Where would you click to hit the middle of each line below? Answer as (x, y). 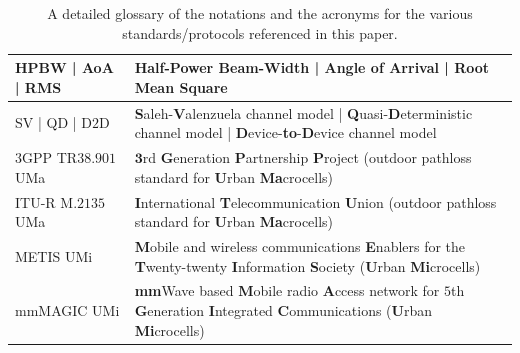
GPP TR (50, 157)
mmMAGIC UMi (67, 309)
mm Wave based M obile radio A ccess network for (287, 290)
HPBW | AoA (64, 67)
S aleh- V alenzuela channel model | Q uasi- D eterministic (303, 112)
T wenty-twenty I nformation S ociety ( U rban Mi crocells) (307, 265)
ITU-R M (44, 201)
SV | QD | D (53, 122)
